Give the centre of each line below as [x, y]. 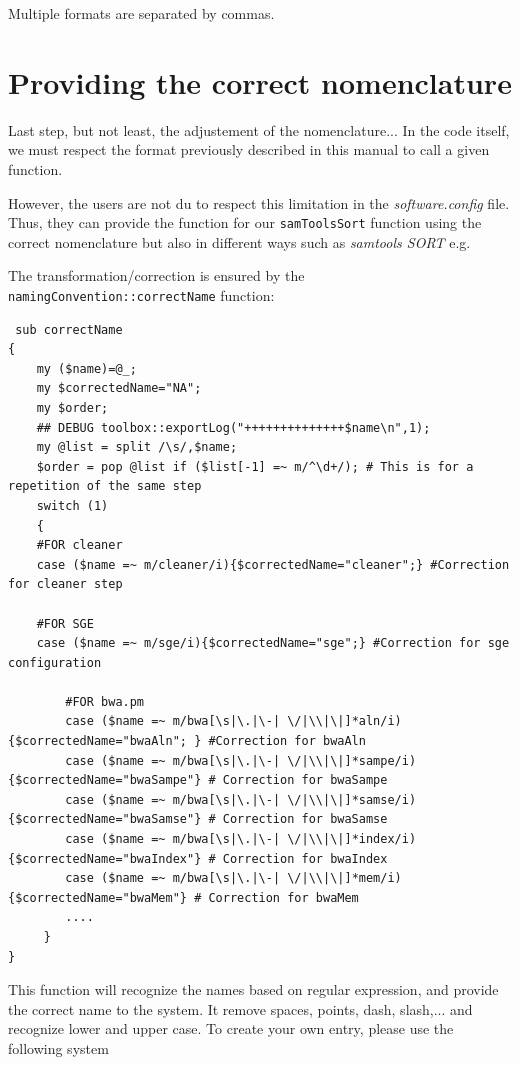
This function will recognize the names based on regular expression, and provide [253, 989]
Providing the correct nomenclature [260, 81]
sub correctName [69, 329]
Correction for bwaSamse [305, 819]
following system [58, 1047]
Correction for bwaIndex [305, 858]
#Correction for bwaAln [287, 741]
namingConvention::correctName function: [141, 294]
